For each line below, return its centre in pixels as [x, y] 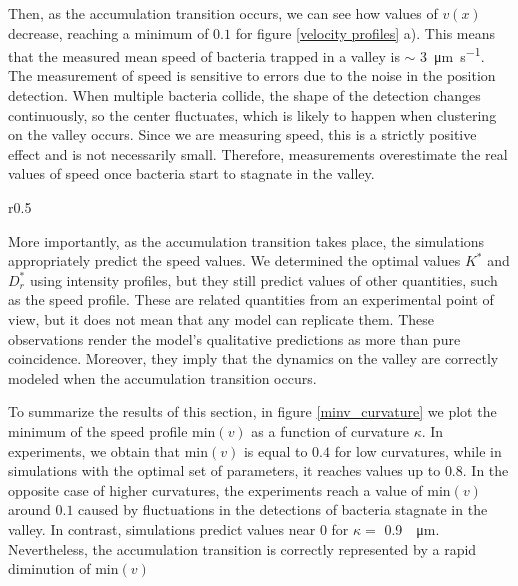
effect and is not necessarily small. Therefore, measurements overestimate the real [258, 153]
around [29, 509]
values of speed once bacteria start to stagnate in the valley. [191, 173]
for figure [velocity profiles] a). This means [365, 32]
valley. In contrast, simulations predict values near [162, 528]
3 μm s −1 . [452, 54]
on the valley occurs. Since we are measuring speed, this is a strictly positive [242, 134]
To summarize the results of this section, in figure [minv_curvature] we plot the [252, 411]
